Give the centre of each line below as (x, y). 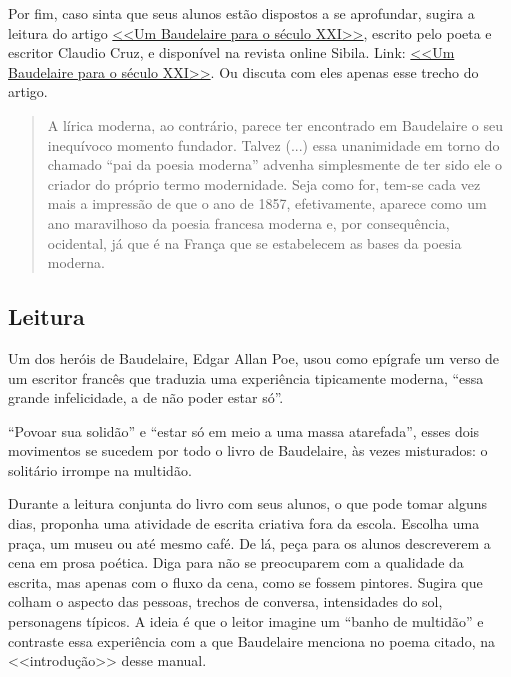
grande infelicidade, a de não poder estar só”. (146, 397)
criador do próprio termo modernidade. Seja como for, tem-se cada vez (264, 183)
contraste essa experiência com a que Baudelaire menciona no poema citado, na (251, 640)
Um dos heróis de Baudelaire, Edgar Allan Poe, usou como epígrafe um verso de (254, 357)
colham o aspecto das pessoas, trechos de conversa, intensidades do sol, (225, 601)
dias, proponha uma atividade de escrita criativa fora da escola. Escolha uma (244, 523)
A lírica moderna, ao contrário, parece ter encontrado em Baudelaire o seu (275, 124)
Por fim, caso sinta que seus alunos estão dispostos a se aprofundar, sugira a (241, 13)
